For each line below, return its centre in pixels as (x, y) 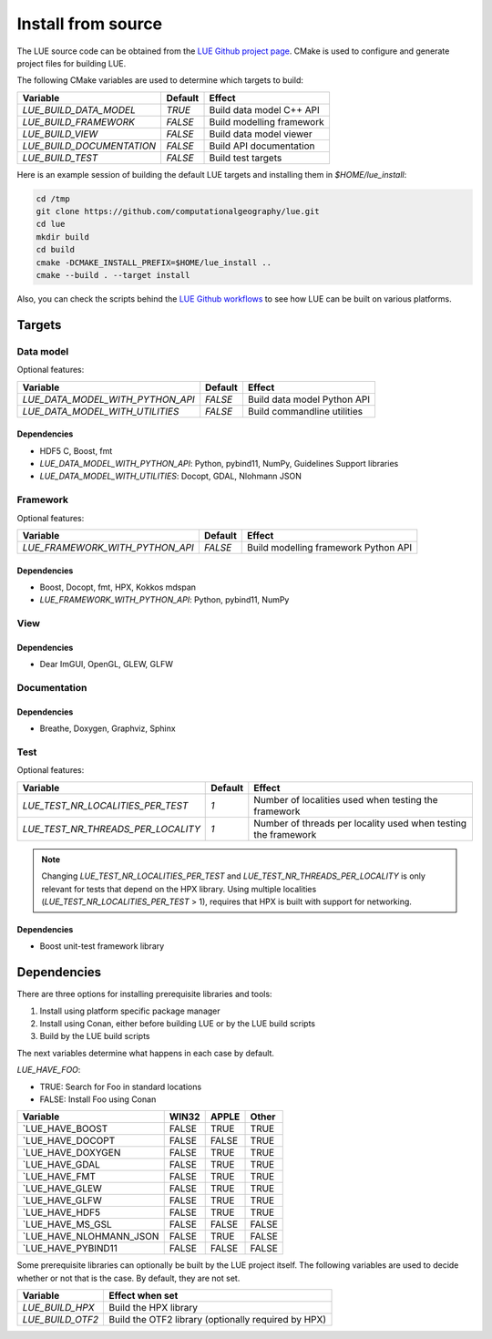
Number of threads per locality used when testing (360, 823)
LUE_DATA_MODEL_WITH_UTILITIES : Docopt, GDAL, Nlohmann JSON (171, 476)
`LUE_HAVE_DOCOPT (69, 1141)
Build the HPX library (154, 1308)
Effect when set (143, 1296)
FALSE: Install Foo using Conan (98, 1099)
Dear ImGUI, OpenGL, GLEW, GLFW (106, 664)
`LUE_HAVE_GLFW (62, 1200)
